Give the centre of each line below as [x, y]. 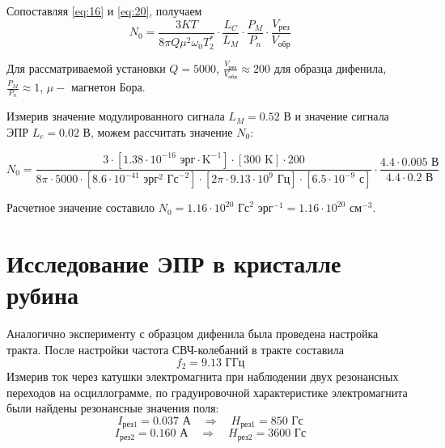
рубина [43, 295]
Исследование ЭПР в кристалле [174, 263]
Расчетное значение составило [81, 207]
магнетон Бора [107, 89]
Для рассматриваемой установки [86, 68]
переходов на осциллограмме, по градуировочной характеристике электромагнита [207, 392]
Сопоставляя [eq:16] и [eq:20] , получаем [104, 11]
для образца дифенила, [330, 68]
